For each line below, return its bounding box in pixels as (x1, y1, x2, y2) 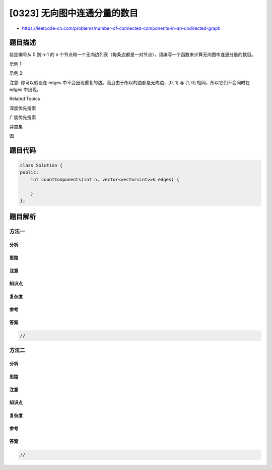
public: (20, 170, 39, 175)
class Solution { (20, 162, 63, 168)
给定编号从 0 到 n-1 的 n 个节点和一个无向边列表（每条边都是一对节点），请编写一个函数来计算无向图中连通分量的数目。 (9, 51, 256, 58)
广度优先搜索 (9, 114, 36, 121)
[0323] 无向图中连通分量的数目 (9, 8, 139, 19)
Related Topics (9, 96, 40, 102)
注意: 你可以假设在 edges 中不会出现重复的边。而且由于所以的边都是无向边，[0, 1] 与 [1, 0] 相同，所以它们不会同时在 (9, 79, 250, 85)
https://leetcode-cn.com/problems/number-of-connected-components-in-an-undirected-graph (22, 25, 221, 31)
